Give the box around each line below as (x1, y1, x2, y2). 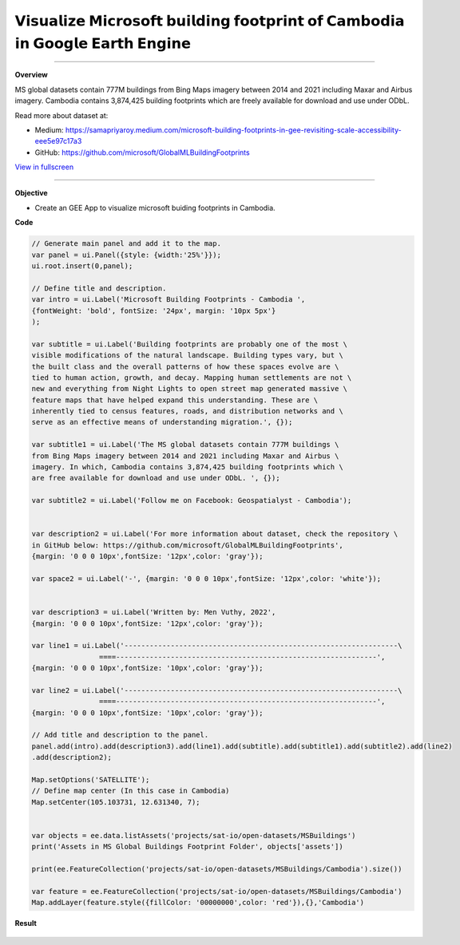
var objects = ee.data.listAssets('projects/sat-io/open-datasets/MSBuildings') (31, 831, 356, 840)
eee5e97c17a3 (34, 136, 82, 146)
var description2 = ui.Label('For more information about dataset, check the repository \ (31, 529, 399, 539)
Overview (14, 70, 48, 80)
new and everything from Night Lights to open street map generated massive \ (31, 384, 347, 393)
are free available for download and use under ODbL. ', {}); (31, 473, 280, 483)
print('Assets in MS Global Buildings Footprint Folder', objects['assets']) (31, 842, 343, 852)
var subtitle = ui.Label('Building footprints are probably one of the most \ (31, 339, 347, 349)
